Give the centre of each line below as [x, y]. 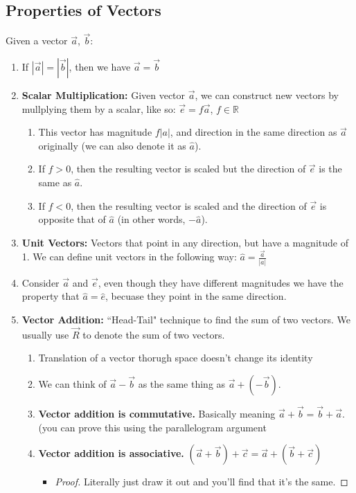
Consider [41, 282]
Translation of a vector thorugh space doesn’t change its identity [176, 358]
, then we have [100, 67]
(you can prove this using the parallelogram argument [152, 427]
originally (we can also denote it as [112, 145]
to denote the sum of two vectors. [154, 334]
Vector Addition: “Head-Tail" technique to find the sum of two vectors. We [186, 319]
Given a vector [37, 41]
